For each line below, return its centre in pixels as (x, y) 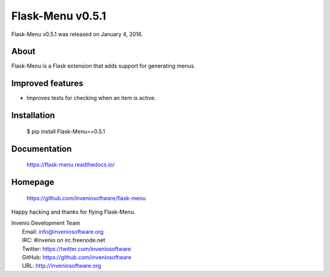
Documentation (42, 149)
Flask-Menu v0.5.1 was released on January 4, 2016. (77, 34)
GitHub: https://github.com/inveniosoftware (77, 257)
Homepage (33, 182)
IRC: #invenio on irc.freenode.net (64, 240)
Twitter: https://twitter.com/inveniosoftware (77, 249)
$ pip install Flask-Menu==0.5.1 (66, 131)
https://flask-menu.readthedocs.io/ (71, 165)
